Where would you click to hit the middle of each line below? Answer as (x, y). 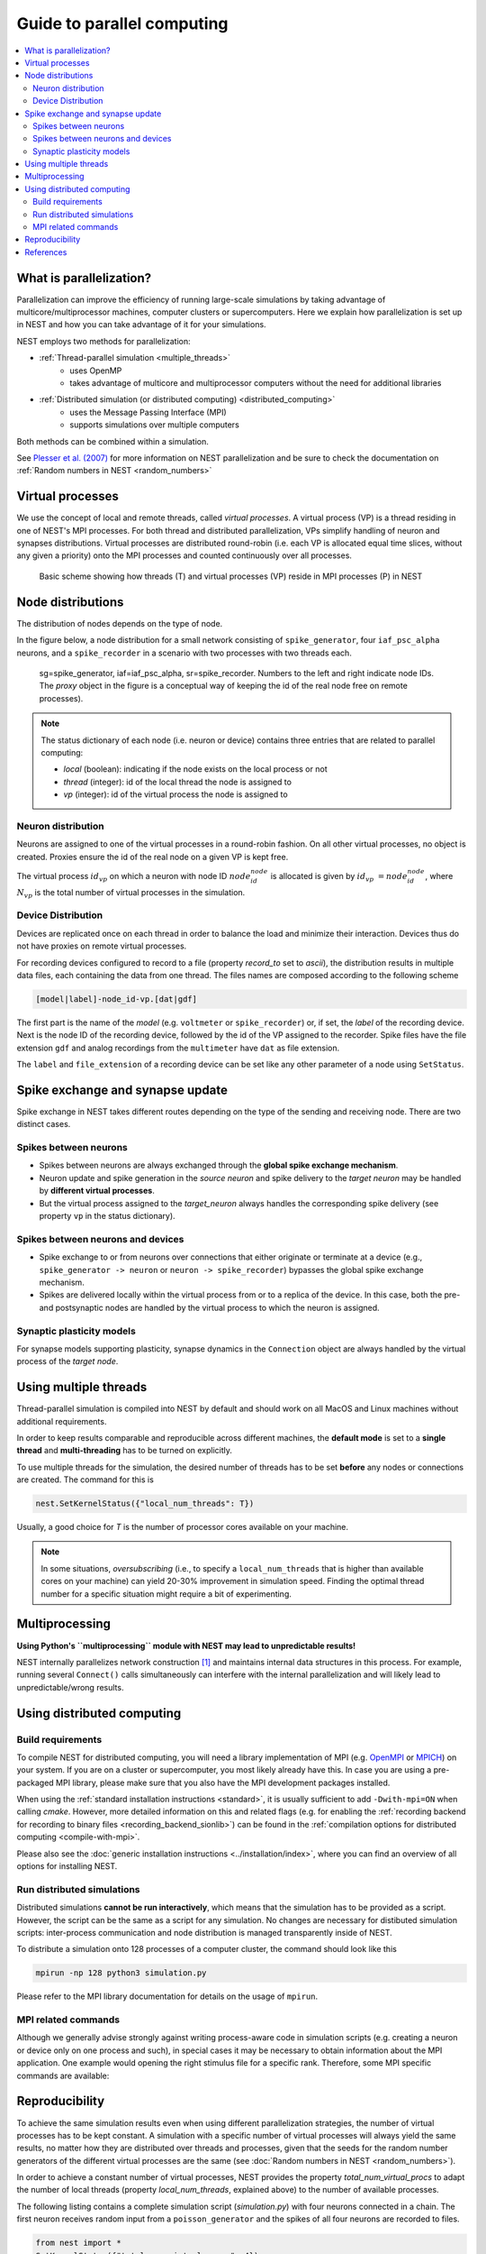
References (46, 252)
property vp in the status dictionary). (107, 1216)
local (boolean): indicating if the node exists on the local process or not (195, 769)
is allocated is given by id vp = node (339, 877)
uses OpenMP (96, 371)
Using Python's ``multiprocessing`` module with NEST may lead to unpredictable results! (186, 1645)
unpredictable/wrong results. (70, 1687)
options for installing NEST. (67, 1866)
